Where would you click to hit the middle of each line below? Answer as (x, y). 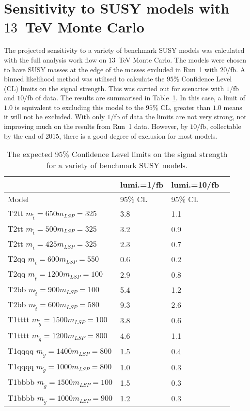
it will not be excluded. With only (55, 117)
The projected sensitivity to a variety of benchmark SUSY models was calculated (124, 50)
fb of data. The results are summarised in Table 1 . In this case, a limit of (136, 98)
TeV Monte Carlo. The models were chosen (183, 59)
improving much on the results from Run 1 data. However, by (96, 126)
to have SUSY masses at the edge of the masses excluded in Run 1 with (111, 69)
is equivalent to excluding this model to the (79, 107)
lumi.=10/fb (195, 185)
